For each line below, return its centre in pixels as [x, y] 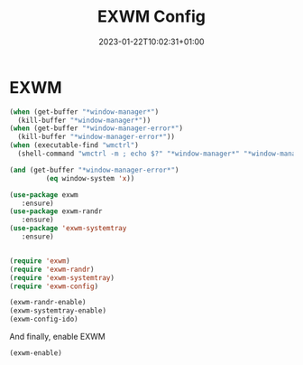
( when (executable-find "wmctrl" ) [74, 145]
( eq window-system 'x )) [90, 178]
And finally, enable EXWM [57, 337]
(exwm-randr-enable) [48, 303]
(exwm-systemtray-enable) [58, 311]
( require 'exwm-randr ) [52, 269]
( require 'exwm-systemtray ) [62, 277]
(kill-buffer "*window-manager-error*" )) [96, 137]
